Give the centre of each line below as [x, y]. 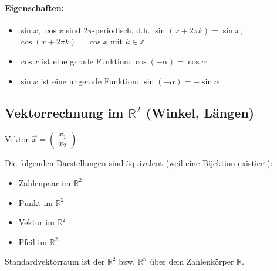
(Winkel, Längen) [200, 112]
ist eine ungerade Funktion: [90, 80]
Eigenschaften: [35, 7]
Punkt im [36, 202]
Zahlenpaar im [45, 182]
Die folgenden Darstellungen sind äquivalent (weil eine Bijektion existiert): [139, 163]
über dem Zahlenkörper [192, 261]
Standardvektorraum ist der [55, 261]
